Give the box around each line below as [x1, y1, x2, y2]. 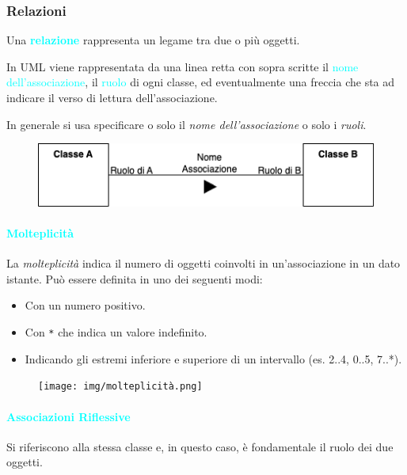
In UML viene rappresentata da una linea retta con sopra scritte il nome [6, 58, 359, 74]
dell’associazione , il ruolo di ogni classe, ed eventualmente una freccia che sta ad [6, 74, 395, 90]
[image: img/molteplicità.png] [38, 381, 203, 393]
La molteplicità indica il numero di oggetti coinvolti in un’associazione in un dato [6, 255, 401, 272]
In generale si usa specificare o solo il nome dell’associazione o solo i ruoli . [6, 116, 367, 132]
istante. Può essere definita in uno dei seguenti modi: [6, 270, 263, 287]
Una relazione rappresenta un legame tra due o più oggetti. [6, 32, 300, 48]
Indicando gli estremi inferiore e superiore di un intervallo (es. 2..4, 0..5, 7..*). [25, 350, 402, 367]
